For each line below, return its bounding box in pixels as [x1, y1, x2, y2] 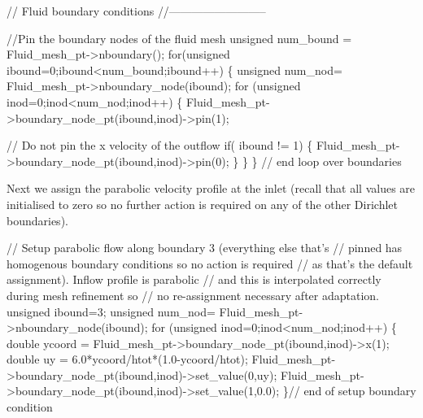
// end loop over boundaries [261, 152, 402, 169]
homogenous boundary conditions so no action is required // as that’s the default [7, 255, 413, 272]
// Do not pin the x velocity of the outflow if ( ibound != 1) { [7, 137, 313, 154]
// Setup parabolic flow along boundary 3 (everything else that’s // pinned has [7, 239, 403, 256]
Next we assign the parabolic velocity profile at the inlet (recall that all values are [7, 180, 416, 197]
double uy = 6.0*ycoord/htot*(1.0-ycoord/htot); [7, 351, 248, 368]
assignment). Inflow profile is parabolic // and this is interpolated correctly [7, 271, 382, 288]
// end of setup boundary [288, 382, 416, 399]
